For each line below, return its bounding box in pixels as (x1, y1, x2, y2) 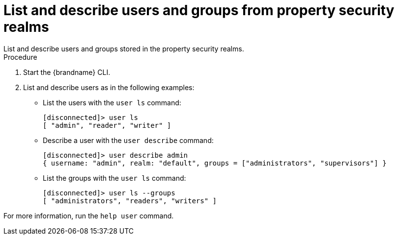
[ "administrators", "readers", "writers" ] (43, 196, 217, 205)
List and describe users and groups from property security (3, 2, 395, 19)
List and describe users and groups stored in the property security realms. (3, 44, 244, 53)
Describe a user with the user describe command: (43, 136, 214, 144)
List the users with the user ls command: (43, 98, 181, 107)
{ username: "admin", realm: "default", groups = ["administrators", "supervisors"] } (43, 159, 387, 167)
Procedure (3, 52, 37, 61)
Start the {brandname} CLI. (23, 68, 111, 76)
